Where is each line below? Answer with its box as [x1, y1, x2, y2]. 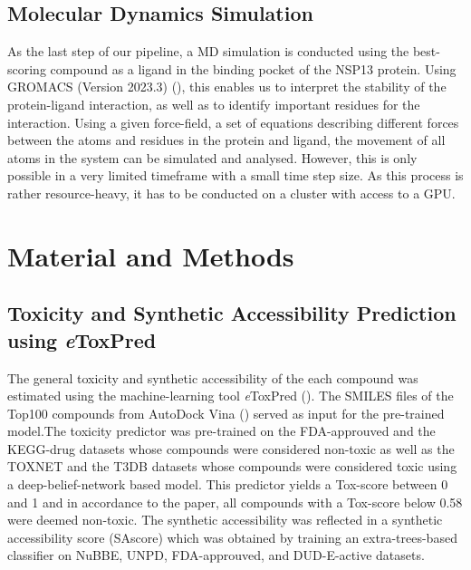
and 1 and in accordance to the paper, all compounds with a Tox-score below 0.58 [7, 492, 463, 511]
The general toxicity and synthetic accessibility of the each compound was [7, 368, 418, 387]
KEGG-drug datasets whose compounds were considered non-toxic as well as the [7, 439, 455, 458]
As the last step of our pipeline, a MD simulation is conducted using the [7, 42, 409, 61]
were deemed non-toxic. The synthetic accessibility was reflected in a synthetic [7, 510, 443, 529]
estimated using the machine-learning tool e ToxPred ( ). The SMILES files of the [7, 386, 454, 405]
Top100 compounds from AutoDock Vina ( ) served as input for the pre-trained [7, 403, 445, 422]
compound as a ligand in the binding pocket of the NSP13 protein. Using [50, 59, 457, 78]
